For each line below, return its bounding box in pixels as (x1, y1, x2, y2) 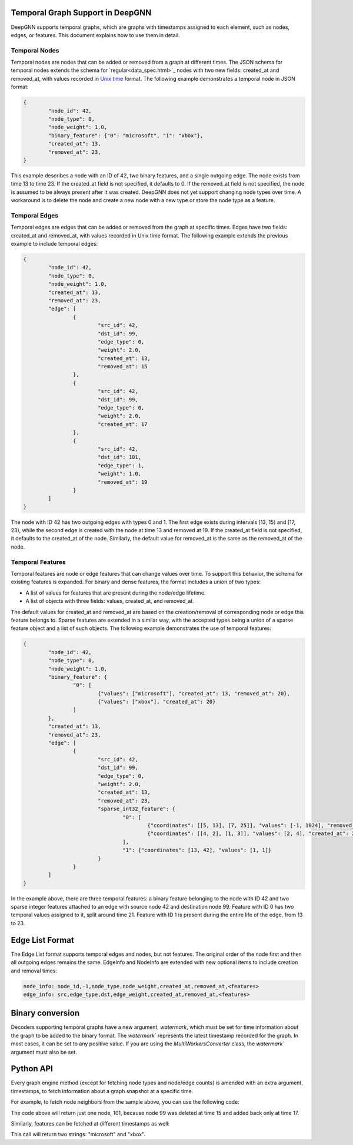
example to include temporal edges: (11, 240, 98, 248)
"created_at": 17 (97, 421, 148, 427)
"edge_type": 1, (97, 462, 145, 468)
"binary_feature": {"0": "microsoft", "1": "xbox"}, (48, 132, 204, 138)
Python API (11, 1064, 53, 1074)
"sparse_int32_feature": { (97, 806, 176, 813)
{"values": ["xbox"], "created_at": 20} (97, 698, 216, 705)
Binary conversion (11, 1008, 79, 1018)
